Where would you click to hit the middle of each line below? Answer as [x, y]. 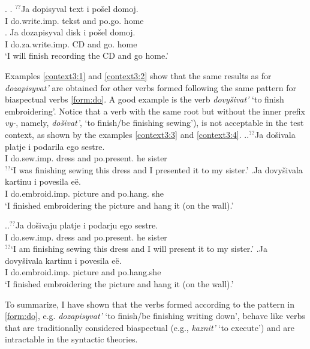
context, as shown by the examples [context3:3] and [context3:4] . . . [127, 134]
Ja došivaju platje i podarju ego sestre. [87, 225]
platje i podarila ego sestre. [55, 146]
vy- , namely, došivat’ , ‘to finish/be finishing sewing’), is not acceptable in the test [154, 123]
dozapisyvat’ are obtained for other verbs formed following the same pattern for [151, 87]
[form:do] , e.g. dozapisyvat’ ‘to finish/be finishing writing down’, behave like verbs [155, 316]
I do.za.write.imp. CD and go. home [71, 43]
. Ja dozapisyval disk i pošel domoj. [70, 32]
